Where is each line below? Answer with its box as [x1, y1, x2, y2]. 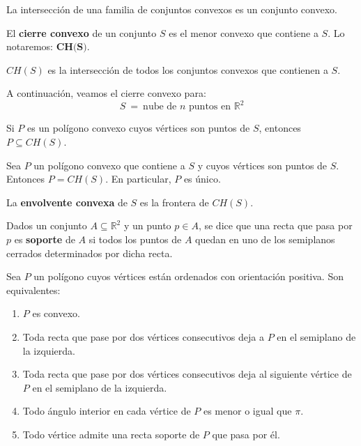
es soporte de [14, 232, 75, 247]
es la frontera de [139, 194, 209, 209]
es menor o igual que [203, 403, 292, 418]
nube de [143, 102, 177, 112]
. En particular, [105, 171, 171, 186]
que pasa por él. [212, 426, 280, 441]
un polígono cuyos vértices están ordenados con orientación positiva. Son [33, 269, 344, 284]
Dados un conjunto [6, 218, 87, 233]
